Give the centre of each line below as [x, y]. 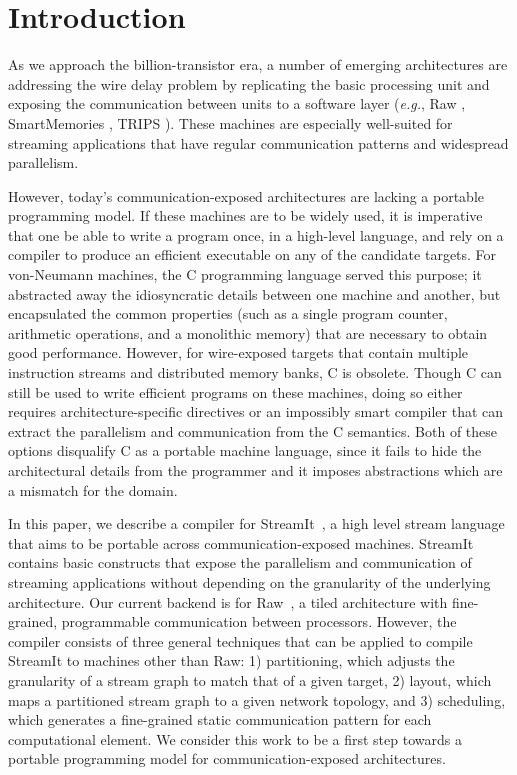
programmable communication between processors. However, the [259, 621]
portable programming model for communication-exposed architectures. [227, 758]
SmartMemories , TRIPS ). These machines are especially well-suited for [230, 122]
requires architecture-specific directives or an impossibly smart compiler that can [256, 411]
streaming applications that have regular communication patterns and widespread [258, 142]
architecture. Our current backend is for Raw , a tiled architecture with [228, 601]
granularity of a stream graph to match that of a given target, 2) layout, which [250, 679]
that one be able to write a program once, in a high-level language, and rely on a [256, 234]
